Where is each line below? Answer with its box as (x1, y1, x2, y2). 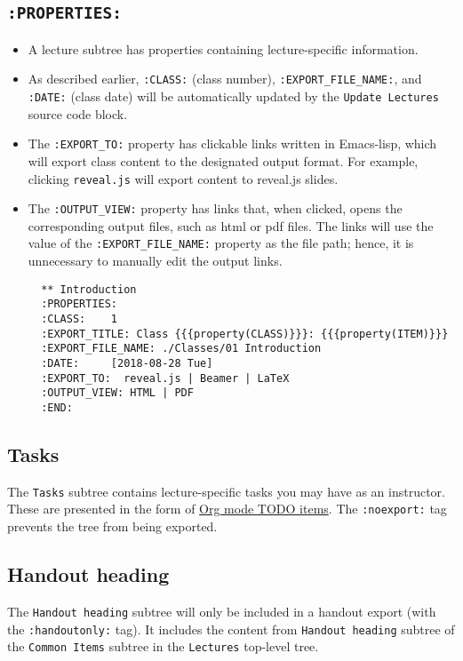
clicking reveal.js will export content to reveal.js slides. (28, 169, 339, 187)
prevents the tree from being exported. (7, 517, 218, 536)
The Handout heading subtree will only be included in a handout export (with (7, 601, 436, 620)
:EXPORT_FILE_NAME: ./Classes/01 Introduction (41, 342, 322, 355)
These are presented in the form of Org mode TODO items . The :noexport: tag (7, 499, 447, 518)
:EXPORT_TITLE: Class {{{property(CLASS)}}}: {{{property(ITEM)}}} (41, 327, 449, 340)
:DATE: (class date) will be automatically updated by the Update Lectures (28, 87, 439, 106)
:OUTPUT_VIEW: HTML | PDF (41, 386, 194, 400)
